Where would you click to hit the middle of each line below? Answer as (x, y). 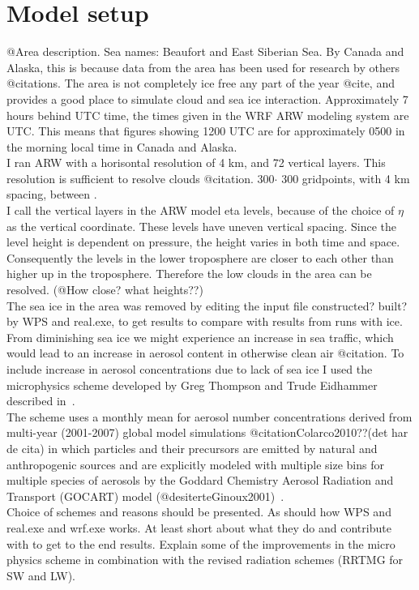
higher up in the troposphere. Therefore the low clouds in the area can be (189, 274)
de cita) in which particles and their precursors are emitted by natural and (192, 448)
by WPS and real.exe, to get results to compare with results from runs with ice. (205, 321)
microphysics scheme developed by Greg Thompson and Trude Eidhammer (192, 385)
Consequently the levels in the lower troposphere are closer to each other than (200, 257)
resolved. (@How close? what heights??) (105, 290)
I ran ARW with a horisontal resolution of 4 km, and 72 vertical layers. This (196, 162)
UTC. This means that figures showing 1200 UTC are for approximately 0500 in (206, 131)
